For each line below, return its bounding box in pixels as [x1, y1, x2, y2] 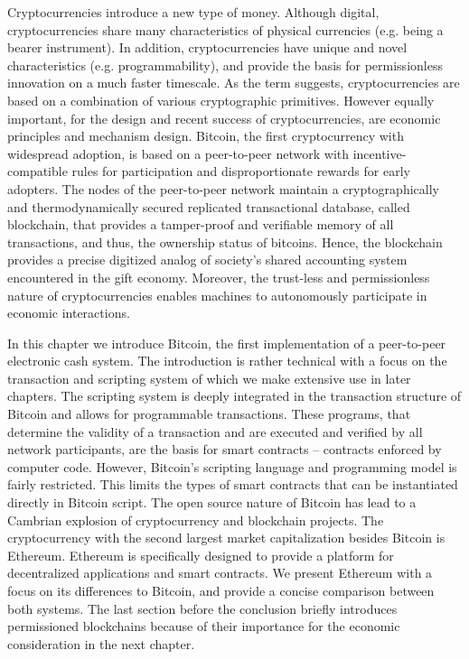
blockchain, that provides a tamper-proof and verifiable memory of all [7, 215, 394, 234]
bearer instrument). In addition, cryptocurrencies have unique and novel [7, 38, 408, 57]
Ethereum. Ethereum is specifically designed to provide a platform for [7, 545, 394, 564]
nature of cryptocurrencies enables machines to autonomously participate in [7, 285, 427, 304]
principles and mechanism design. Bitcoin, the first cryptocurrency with [7, 126, 404, 145]
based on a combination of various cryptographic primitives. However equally [7, 90, 435, 109]
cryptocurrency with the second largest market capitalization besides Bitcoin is [7, 528, 446, 547]
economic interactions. [7, 303, 130, 322]
